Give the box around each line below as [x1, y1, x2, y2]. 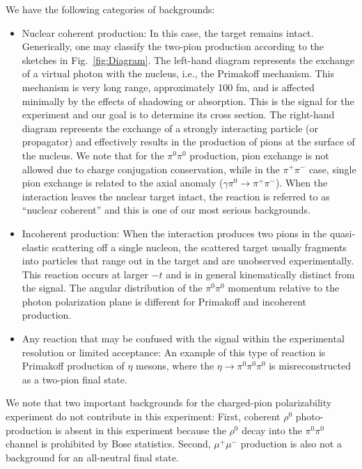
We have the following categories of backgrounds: [6, 2, 215, 16]
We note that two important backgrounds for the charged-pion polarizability [6, 395, 332, 410]
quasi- [329, 225, 356, 240]
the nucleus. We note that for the [22, 148, 164, 162]
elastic [22, 239, 49, 254]
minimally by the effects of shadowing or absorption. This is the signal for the [22, 93, 354, 108]
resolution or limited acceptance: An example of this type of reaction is [22, 344, 326, 359]
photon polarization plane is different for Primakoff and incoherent [22, 294, 306, 308]
